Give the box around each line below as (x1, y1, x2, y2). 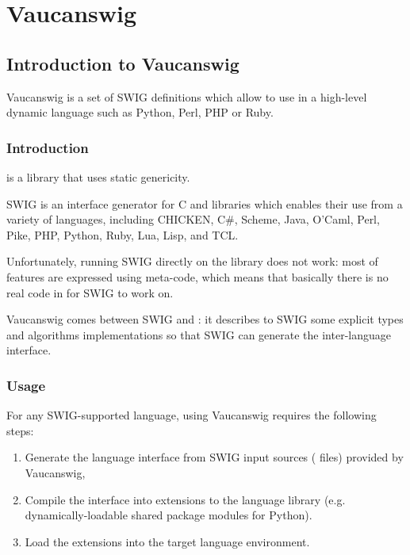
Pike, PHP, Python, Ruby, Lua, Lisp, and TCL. (6, 226, 239, 243)
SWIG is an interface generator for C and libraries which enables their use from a (6, 195, 403, 212)
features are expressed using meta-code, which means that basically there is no (6, 268, 389, 285)
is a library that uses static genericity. (6, 168, 190, 185)
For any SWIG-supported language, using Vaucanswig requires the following (6, 407, 377, 423)
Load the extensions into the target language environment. (25, 533, 310, 549)
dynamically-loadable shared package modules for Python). (25, 507, 312, 523)
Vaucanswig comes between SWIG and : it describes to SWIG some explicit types (6, 311, 404, 327)
